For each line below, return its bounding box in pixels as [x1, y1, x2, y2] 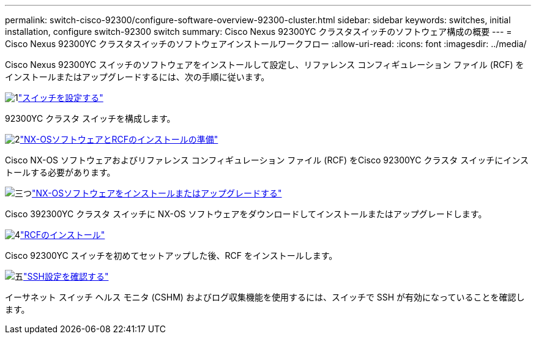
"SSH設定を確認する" [23, 271, 109, 281]
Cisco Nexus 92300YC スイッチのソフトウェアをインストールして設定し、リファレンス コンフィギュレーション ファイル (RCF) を [5, 59, 524, 70]
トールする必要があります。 [5, 167, 116, 177]
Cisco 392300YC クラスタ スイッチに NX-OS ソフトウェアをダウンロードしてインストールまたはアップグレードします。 [5, 209, 487, 219]
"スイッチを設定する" [18, 92, 103, 103]
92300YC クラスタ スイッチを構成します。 [5, 113, 176, 124]
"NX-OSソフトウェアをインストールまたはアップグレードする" [32, 188, 282, 198]
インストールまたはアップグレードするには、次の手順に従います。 [5, 72, 270, 82]
